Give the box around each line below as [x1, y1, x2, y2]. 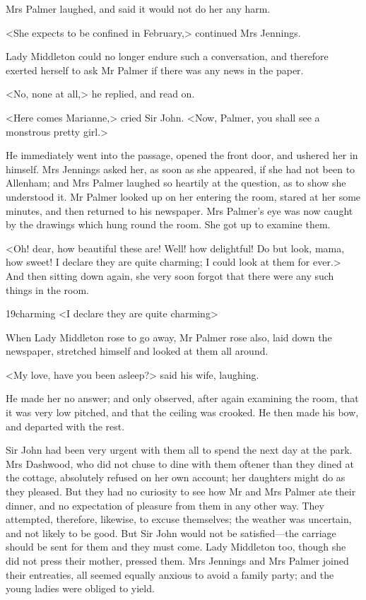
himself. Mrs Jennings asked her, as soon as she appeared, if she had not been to [6, 161, 355, 176]
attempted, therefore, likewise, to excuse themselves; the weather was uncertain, [6, 512, 352, 527]
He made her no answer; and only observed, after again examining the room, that [6, 391, 359, 406]
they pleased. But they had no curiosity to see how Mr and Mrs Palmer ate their [6, 484, 356, 499]
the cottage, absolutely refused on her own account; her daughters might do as [6, 470, 346, 485]
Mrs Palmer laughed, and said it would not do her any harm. [6, 1, 271, 16]
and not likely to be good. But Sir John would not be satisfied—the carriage [6, 525, 336, 540]
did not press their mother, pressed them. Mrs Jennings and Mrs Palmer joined [6, 553, 349, 567]
